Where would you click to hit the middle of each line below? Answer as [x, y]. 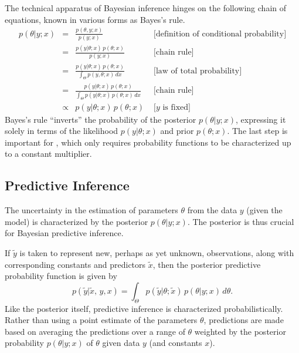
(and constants [176, 343]
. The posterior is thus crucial [241, 221]
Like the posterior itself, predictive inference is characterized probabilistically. [144, 308]
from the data [212, 210]
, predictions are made [244, 320]
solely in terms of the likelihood [62, 131]
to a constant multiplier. [48, 154]
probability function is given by [61, 276]
